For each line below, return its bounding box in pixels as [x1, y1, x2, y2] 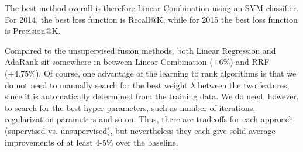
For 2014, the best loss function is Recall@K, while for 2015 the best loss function [5, 13, 298, 25]
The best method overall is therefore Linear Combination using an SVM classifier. [5, 2, 299, 13]
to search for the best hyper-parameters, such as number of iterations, [5, 101, 256, 113]
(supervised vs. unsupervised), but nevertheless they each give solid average [5, 124, 276, 136]
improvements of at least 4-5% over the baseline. [5, 136, 178, 148]
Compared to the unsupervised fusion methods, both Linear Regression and [5, 44, 276, 56]
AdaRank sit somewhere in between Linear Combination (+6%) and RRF [5, 56, 270, 68]
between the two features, [197, 78, 290, 91]
